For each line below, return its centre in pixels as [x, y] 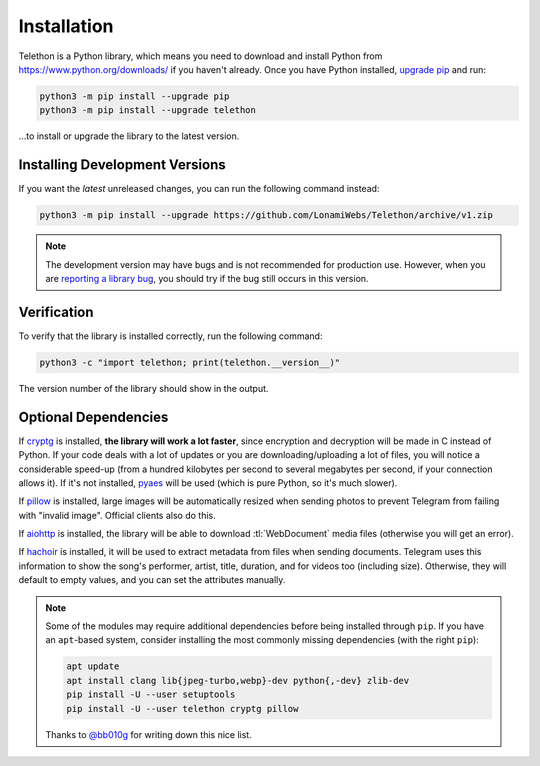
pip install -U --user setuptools [151, 694]
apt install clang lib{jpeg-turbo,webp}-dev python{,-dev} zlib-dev [238, 680]
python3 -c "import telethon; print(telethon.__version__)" [190, 362]
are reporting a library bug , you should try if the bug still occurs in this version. [207, 278]
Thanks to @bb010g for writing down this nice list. [148, 734]
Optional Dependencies [93, 416]
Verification [56, 311]
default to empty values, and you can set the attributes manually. [152, 580]
